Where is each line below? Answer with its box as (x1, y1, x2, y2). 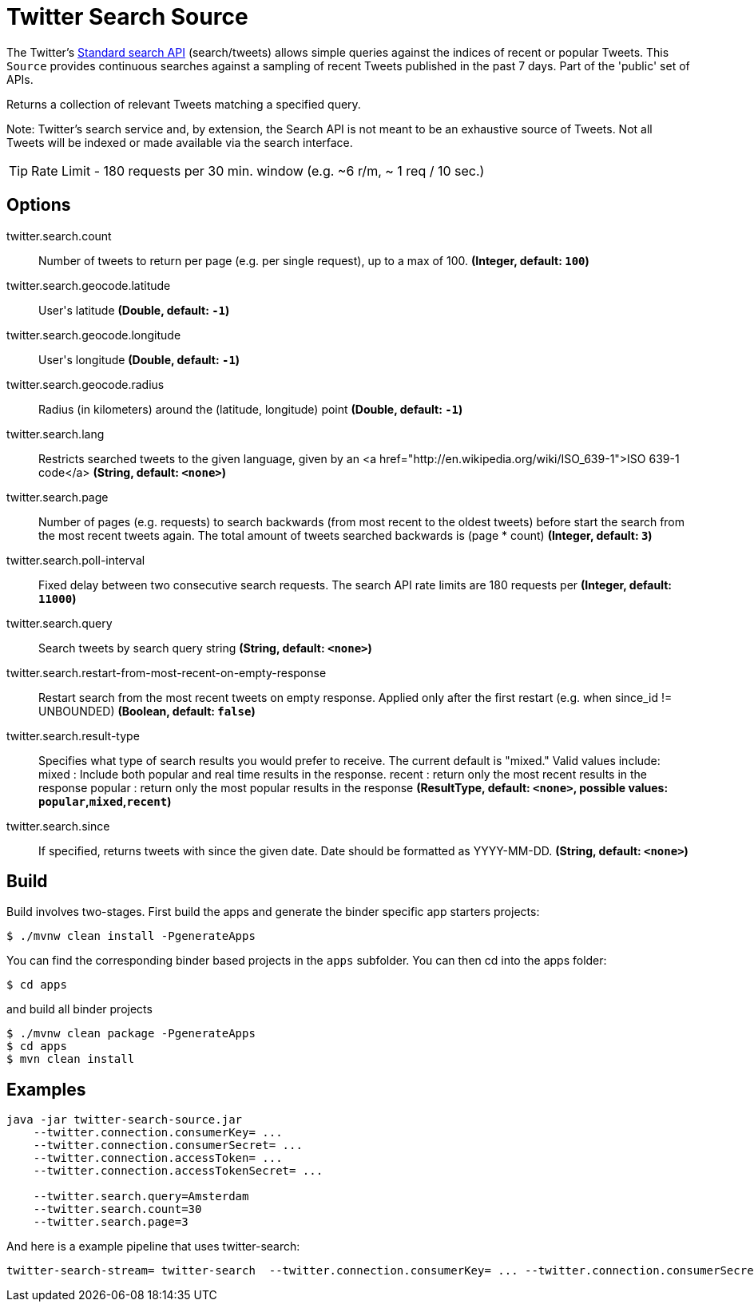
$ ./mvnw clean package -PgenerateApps (6, 1027, 256, 1040)
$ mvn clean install (6, 1052, 135, 1066)
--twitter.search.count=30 (33, 1203, 202, 1216)
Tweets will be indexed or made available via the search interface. (6, 135, 353, 149)
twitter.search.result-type (6, 728, 140, 743)
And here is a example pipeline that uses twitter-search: (6, 1239, 300, 1254)
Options (6, 195, 71, 216)
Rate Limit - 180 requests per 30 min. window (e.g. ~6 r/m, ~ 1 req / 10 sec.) (31, 162, 485, 179)
